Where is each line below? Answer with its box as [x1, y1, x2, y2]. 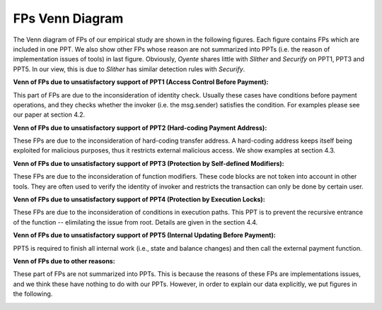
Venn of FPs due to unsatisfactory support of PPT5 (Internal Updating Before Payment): [13, 231, 276, 239]
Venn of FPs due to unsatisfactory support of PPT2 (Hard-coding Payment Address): [13, 124, 267, 132]
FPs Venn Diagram [13, 11, 124, 26]
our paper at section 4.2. [13, 110, 86, 119]
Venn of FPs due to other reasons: [13, 256, 116, 265]
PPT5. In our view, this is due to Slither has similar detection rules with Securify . [13, 64, 245, 73]
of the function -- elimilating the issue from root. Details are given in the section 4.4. [13, 217, 258, 226]
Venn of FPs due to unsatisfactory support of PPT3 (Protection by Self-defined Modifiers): [13, 159, 284, 167]
